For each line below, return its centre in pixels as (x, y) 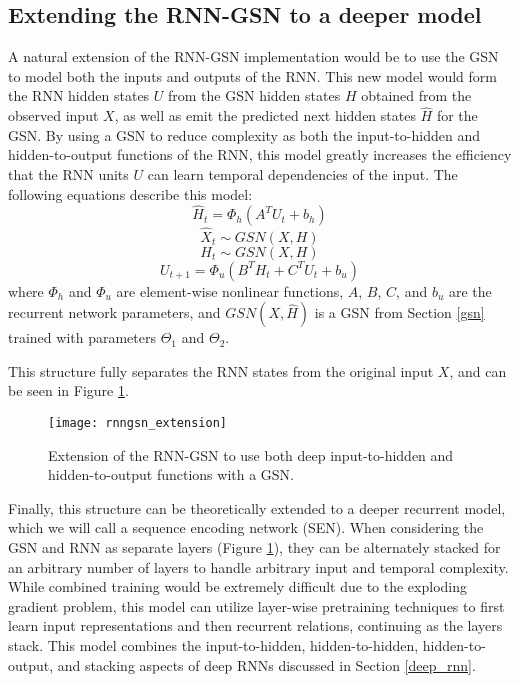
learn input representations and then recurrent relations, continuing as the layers (255, 625)
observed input (53, 115)
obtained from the (416, 95)
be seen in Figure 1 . (68, 390)
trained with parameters (82, 337)
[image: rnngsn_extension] (137, 422)
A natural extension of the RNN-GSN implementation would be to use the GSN (253, 56)
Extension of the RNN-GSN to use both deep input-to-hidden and (251, 454)
